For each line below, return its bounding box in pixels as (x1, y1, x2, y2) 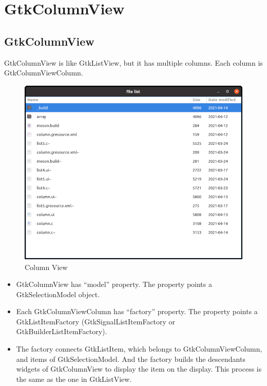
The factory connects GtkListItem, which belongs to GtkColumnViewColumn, (16, 343, 262, 354)
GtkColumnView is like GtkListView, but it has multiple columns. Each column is (4, 57, 263, 68)
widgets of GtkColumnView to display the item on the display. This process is (16, 363, 262, 374)
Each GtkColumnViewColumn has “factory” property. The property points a (16, 306, 258, 317)
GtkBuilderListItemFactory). (16, 326, 107, 337)
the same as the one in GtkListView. (16, 373, 132, 384)
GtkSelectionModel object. (16, 288, 100, 299)
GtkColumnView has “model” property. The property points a (16, 279, 212, 289)
